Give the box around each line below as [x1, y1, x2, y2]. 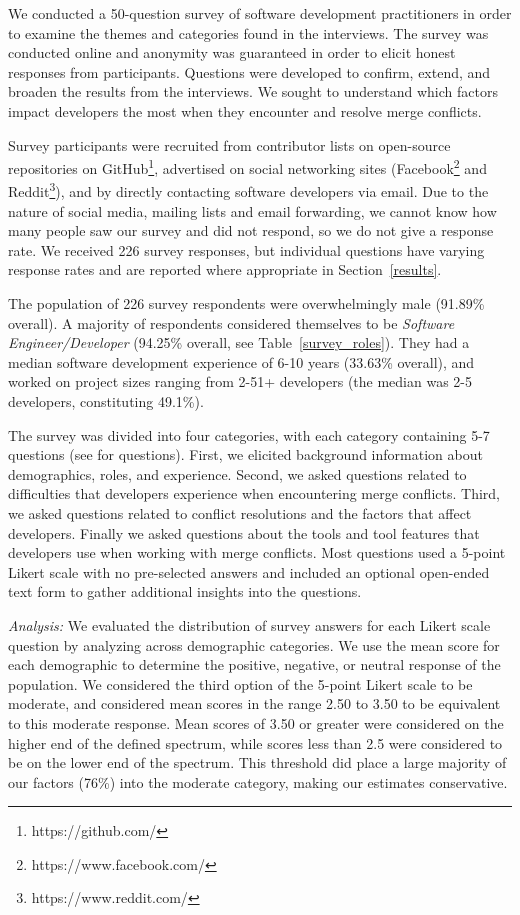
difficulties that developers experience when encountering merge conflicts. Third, [8, 483, 500, 504]
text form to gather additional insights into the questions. [8, 581, 362, 602]
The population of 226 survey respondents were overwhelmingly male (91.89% [8, 293, 485, 314]
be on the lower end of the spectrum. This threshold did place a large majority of [8, 752, 507, 773]
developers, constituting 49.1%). [8, 391, 204, 411]
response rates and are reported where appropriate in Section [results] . [8, 259, 442, 280]
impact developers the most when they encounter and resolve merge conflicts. [8, 100, 482, 121]
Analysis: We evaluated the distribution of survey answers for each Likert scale [8, 614, 491, 635]
